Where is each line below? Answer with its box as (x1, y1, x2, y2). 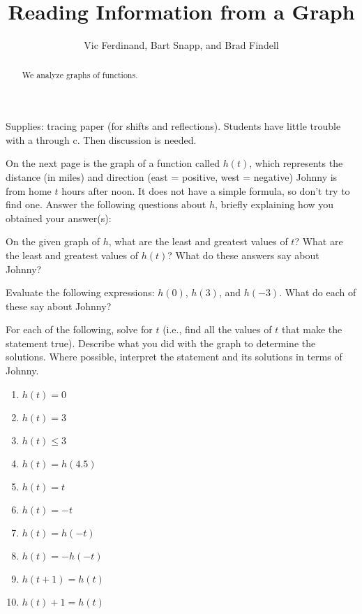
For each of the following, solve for (6, 322, 153, 337)
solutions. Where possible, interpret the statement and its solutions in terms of (6, 349, 342, 364)
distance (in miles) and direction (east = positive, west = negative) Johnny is (6, 169, 338, 184)
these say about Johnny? (6, 298, 112, 313)
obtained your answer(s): (6, 210, 112, 225)
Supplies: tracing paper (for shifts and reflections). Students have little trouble (6, 119, 341, 133)
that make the (281, 322, 342, 337)
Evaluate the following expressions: (6, 285, 155, 300)
